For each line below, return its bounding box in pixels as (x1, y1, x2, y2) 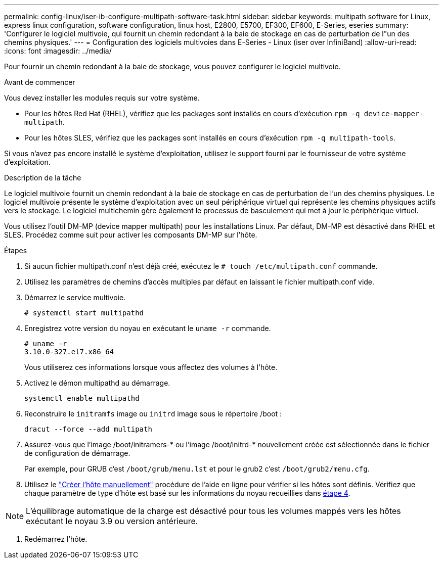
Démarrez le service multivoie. (24, 293, 126, 302)
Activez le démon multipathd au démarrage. (24, 379, 170, 387)
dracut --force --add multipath (24, 425, 152, 433)
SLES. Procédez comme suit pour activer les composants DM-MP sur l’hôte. (4, 230, 257, 239)
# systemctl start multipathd (24, 309, 144, 317)
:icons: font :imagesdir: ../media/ (4, 46, 112, 55)
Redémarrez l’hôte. (24, 535, 87, 543)
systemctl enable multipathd (24, 394, 140, 402)
